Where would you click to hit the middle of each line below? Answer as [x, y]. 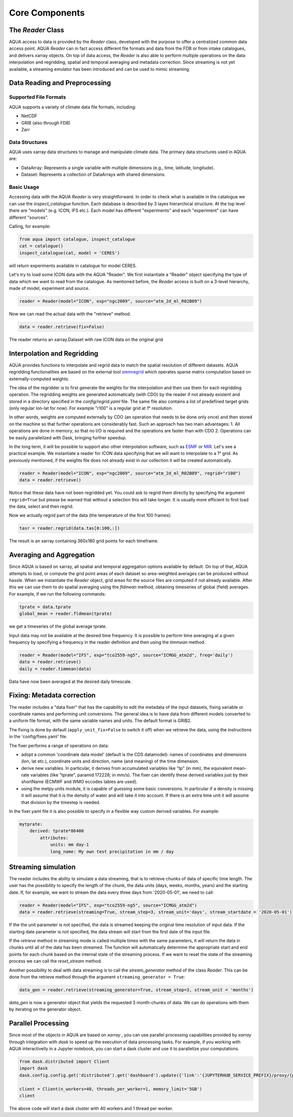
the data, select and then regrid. [41, 506]
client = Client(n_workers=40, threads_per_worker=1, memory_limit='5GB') [111, 1089]
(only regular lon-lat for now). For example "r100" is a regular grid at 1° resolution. [91, 408]
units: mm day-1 [70, 845]
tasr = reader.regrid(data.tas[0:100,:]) [70, 528]
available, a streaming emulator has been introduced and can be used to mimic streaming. [100, 69]
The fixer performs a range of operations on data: [59, 745]
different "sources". [29, 217]
